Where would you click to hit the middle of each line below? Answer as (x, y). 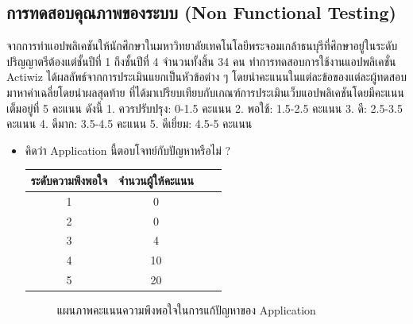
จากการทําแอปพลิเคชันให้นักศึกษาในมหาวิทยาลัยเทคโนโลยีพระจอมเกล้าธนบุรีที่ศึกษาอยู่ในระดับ (202, 46)
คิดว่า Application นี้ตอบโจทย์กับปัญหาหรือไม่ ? (127, 150)
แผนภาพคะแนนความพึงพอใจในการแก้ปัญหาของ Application (186, 310)
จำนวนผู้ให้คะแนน (156, 180)
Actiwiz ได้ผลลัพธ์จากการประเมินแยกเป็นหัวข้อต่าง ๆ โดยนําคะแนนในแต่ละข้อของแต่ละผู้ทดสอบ (206, 77)
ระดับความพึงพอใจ (69, 180)
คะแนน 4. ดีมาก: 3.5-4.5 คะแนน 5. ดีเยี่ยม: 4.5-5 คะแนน (129, 123)
